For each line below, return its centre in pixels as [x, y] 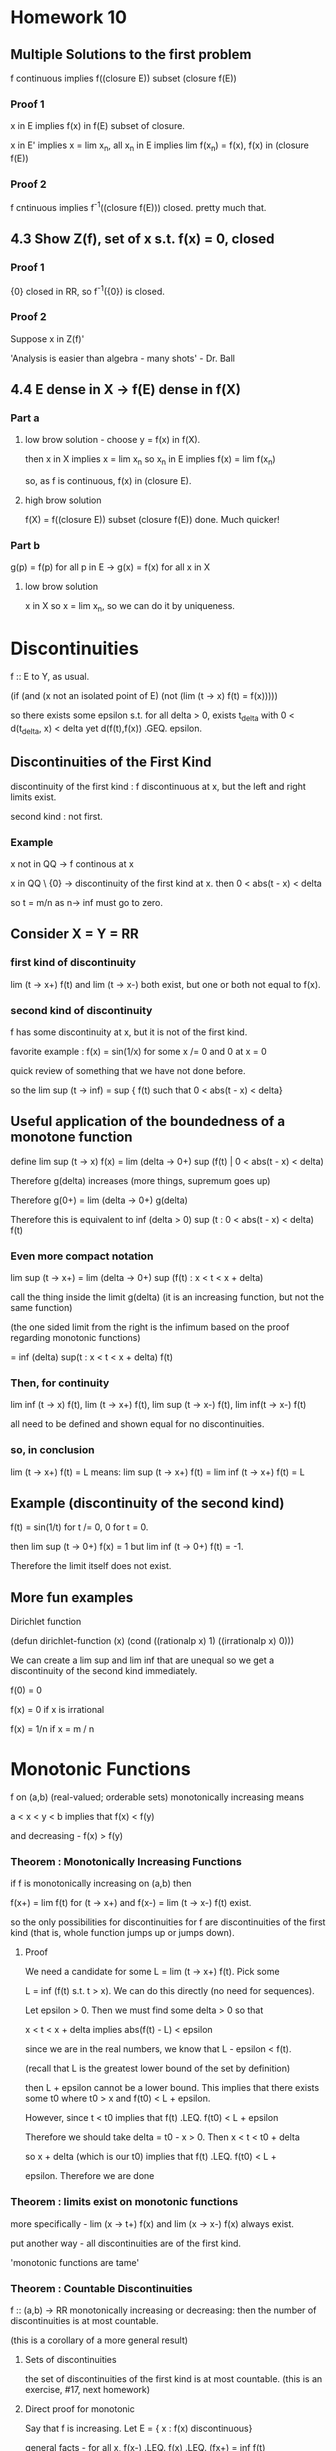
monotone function [71, 1137]
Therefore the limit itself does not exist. [91, 1566]
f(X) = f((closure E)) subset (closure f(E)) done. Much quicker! [152, 520]
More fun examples [72, 1597]
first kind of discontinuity [73, 963]
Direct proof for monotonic [79, 2409]
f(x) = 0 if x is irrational [57, 1710]
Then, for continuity [60, 1383]
